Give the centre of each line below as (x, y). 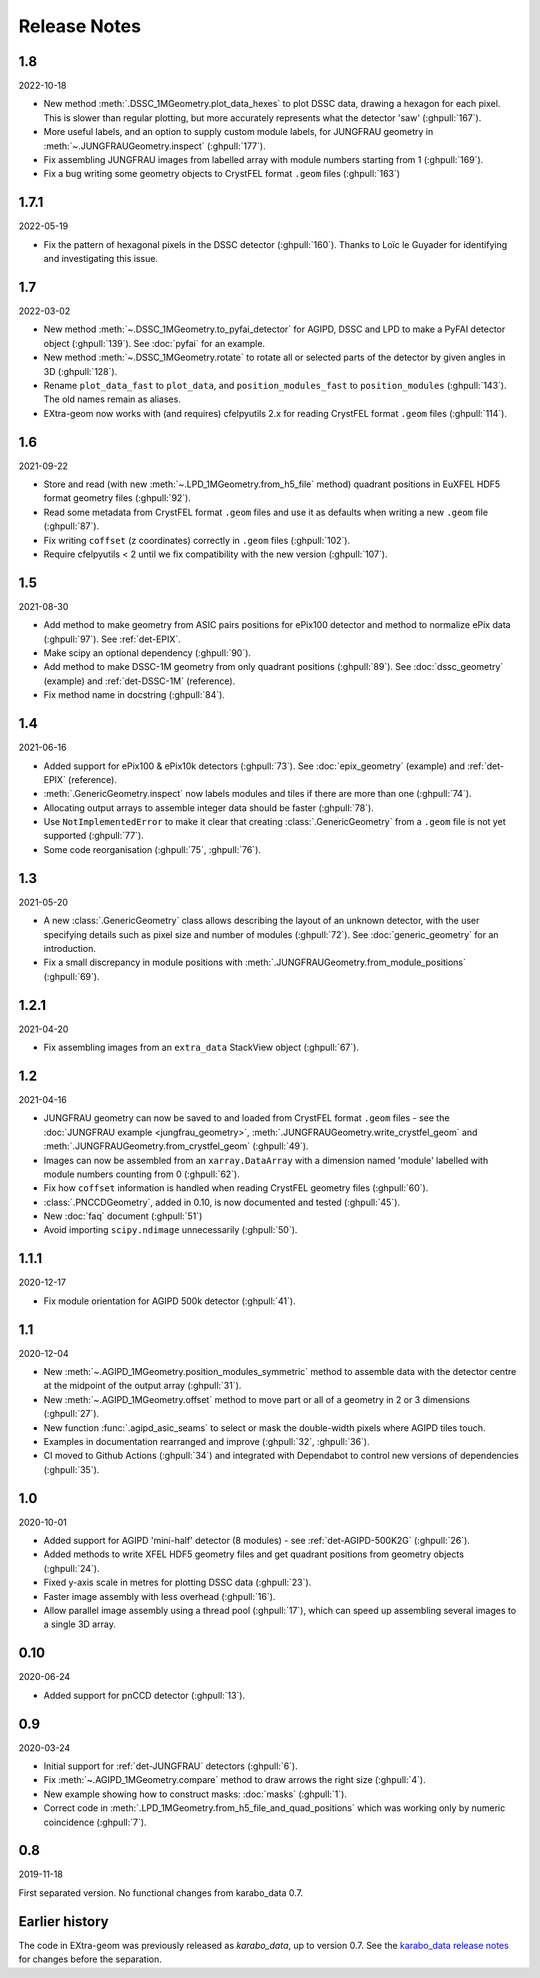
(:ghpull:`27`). (71, 1414)
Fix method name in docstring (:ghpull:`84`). (134, 695)
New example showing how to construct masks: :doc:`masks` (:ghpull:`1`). (195, 1794)
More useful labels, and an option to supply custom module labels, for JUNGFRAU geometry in (238, 132)
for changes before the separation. (90, 1959)
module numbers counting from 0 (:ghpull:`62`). (141, 1174)
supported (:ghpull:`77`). (93, 836)
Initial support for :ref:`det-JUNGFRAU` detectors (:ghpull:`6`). (171, 1766)
